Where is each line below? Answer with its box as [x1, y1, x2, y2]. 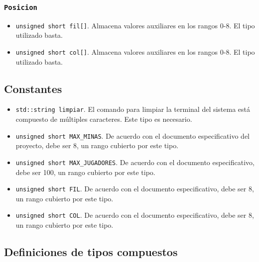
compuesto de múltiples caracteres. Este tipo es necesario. [15, 114, 192, 124]
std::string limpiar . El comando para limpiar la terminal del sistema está [15, 104, 251, 114]
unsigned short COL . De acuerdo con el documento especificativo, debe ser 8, [15, 210, 254, 220]
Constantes [4, 81, 62, 96]
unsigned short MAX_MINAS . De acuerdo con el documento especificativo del [15, 130, 250, 141]
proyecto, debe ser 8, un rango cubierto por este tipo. [15, 140, 179, 151]
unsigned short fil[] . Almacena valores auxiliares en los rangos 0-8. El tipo [15, 20, 255, 30]
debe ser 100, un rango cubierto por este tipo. [15, 167, 155, 177]
